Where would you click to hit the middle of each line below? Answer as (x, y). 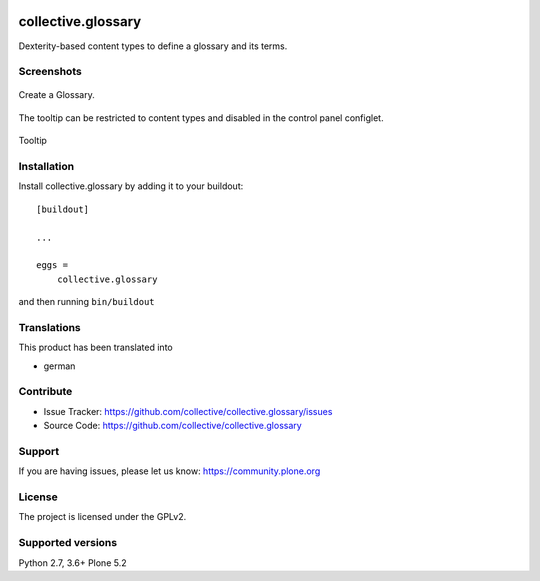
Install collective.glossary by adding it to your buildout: (131, 186)
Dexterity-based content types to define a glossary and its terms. (153, 46)
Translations (50, 327)
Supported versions (68, 543)
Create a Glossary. (56, 95)
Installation (46, 167)
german (59, 366)
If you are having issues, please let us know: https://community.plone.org (169, 471)
